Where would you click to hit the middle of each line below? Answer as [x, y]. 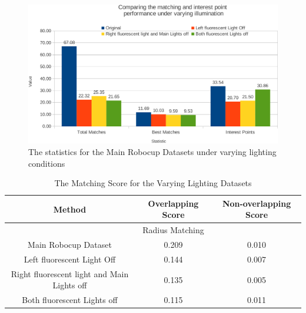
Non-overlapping [257, 203]
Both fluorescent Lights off [70, 300]
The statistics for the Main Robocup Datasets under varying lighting [152, 152]
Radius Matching [173, 230]
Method [70, 209]
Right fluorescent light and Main [70, 273]
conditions [47, 163]
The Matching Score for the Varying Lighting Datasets [153, 183]
